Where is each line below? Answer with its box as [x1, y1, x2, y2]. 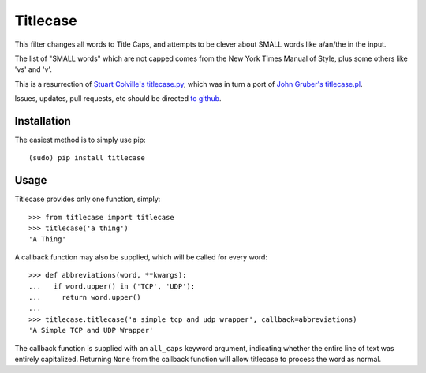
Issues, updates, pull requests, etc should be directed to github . [14, 94, 222, 103]
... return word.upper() [28, 293, 141, 302]
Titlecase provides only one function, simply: [14, 194, 161, 204]
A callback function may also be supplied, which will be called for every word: [14, 252, 268, 262]
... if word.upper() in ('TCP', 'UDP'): [28, 282, 196, 291]
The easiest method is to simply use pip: [14, 135, 146, 145]
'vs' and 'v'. [14, 65, 53, 74]
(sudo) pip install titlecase [28, 154, 146, 162]
